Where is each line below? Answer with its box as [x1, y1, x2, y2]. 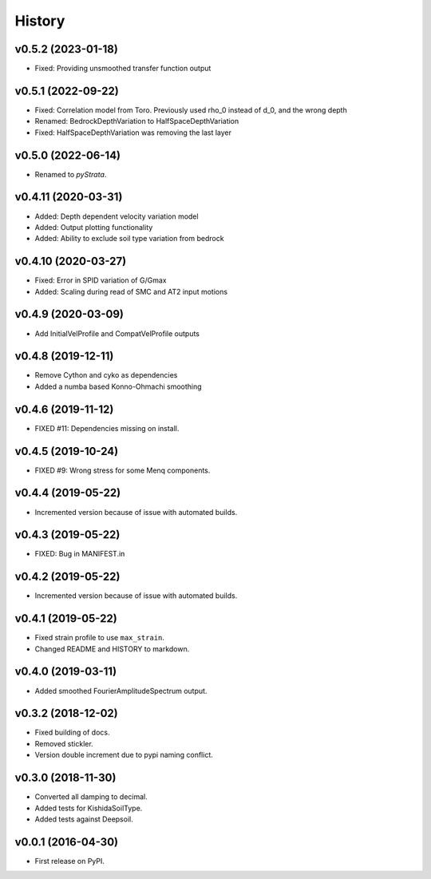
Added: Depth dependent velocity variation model [34, 212, 199, 221]
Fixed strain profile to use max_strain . [34, 633, 165, 643]
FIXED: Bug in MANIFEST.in [34, 549, 125, 559]
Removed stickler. [34, 738, 93, 748]
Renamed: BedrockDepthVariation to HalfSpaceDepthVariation [34, 117, 239, 126]
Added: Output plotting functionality [34, 222, 153, 232]
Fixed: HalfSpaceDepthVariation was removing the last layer [34, 128, 231, 137]
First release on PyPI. [34, 856, 105, 865]
